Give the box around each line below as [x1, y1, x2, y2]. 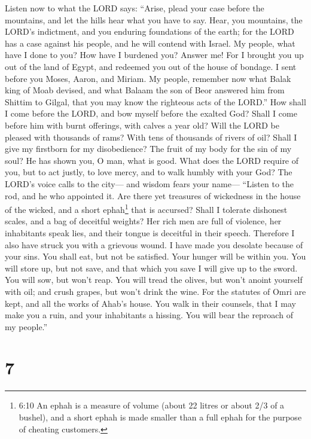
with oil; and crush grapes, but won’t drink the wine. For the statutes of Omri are [5, 285, 306, 297]
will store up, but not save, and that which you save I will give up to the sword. [5, 261, 298, 274]
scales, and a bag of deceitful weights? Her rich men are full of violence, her [5, 215, 282, 227]
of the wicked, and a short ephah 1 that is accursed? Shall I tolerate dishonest [5, 202, 288, 215]
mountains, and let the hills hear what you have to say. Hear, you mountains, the [5, 13, 303, 26]
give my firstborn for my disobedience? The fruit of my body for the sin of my [5, 142, 292, 155]
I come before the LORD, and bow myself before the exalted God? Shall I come [5, 107, 297, 120]
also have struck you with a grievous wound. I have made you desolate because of [5, 238, 303, 251]
